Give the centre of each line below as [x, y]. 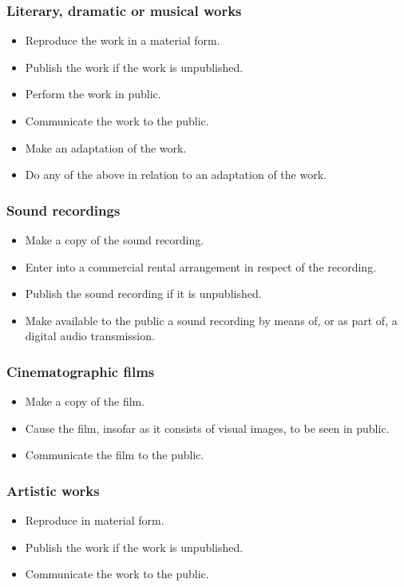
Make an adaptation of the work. [106, 147]
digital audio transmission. [90, 336]
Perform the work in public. [93, 94]
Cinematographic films [81, 371]
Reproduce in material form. [95, 520]
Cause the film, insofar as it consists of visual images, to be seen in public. [207, 428]
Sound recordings [63, 210]
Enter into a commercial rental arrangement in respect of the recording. [201, 266]
